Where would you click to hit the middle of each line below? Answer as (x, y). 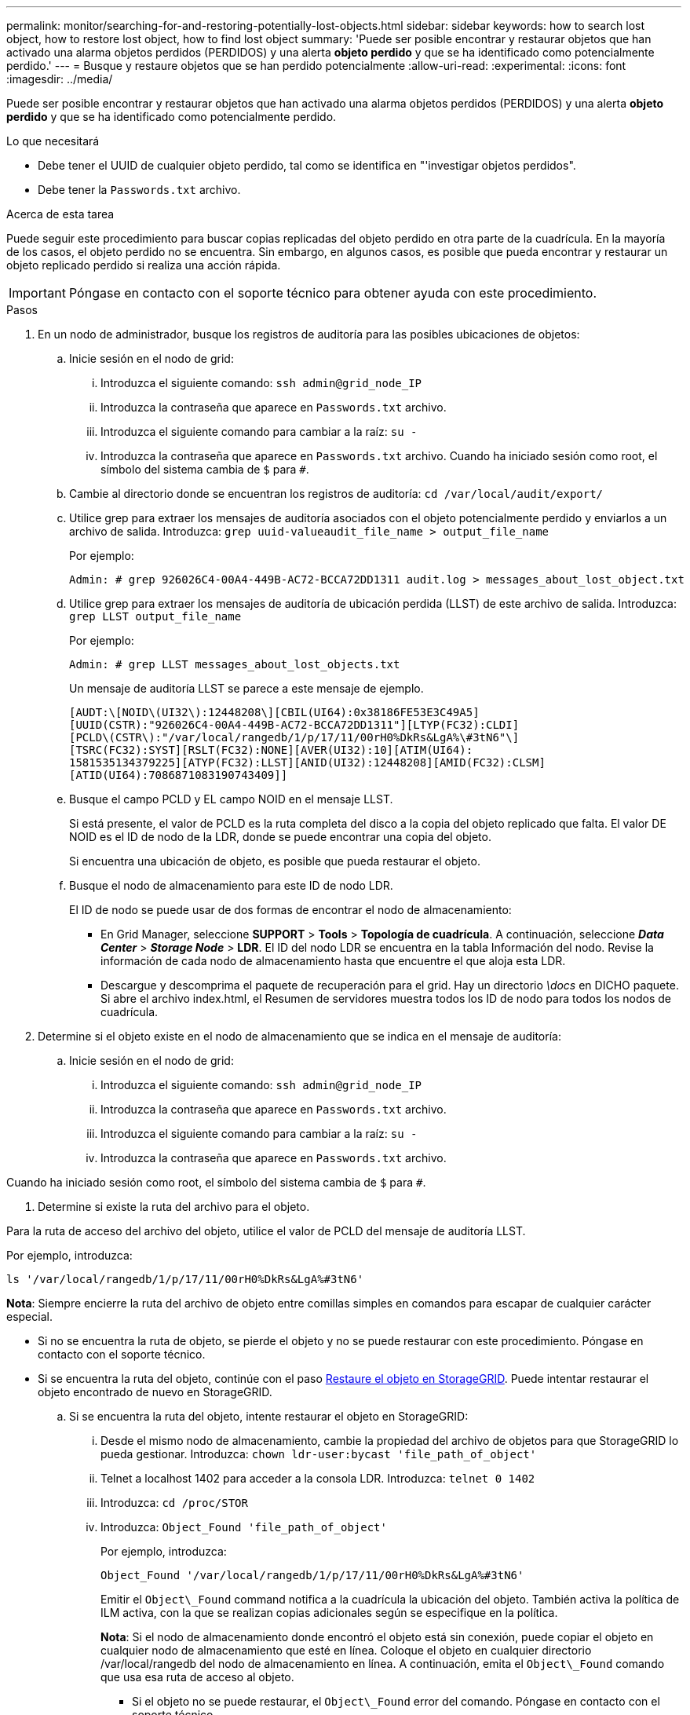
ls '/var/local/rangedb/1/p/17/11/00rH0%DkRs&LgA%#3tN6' (185, 1279)
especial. (29, 1316)
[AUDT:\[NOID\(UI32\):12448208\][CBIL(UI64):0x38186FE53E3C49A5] (274, 712)
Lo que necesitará (53, 141)
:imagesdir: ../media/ (60, 79)
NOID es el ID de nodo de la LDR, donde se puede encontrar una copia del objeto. (280, 837)
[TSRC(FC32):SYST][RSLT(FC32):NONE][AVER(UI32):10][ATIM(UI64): (271, 750)
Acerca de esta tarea (60, 214)
